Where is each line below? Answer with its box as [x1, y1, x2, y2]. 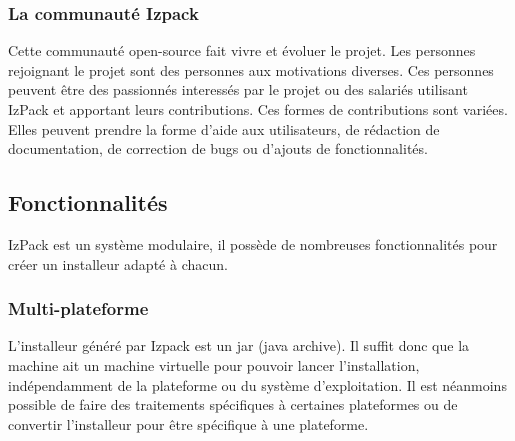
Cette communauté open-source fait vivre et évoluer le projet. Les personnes [8, 40, 476, 61]
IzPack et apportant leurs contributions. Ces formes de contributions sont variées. [8, 99, 508, 119]
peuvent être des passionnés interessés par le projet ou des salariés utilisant [8, 79, 468, 100]
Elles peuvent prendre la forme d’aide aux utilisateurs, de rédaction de [8, 118, 440, 139]
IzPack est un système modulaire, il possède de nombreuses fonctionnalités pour [8, 233, 498, 254]
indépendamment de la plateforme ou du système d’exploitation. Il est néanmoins [8, 374, 507, 395]
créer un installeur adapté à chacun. [8, 253, 228, 274]
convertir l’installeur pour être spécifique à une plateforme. [8, 413, 369, 434]
